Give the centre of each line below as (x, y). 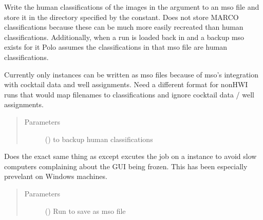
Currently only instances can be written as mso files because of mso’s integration (131, 74)
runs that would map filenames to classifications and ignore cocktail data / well (129, 94)
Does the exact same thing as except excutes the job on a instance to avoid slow (130, 156)
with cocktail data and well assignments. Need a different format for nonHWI (126, 84)
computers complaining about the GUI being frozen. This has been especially (126, 166)
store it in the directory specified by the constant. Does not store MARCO (121, 17)
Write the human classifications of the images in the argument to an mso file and (132, 7)
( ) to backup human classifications (99, 139)
